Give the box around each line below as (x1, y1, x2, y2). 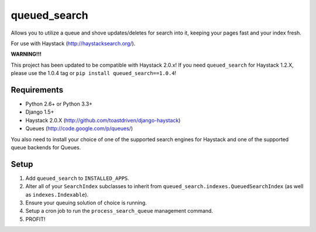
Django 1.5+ (25, 108, 54, 115)
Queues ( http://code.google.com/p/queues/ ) (25, 125, 133, 132)
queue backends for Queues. (11, 144, 81, 151)
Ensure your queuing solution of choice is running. (25, 199, 147, 206)
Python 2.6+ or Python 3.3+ (25, 100, 93, 108)
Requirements (11, 85, 64, 95)
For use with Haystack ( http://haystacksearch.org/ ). (11, 40, 136, 47)
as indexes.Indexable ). (25, 191, 89, 198)
